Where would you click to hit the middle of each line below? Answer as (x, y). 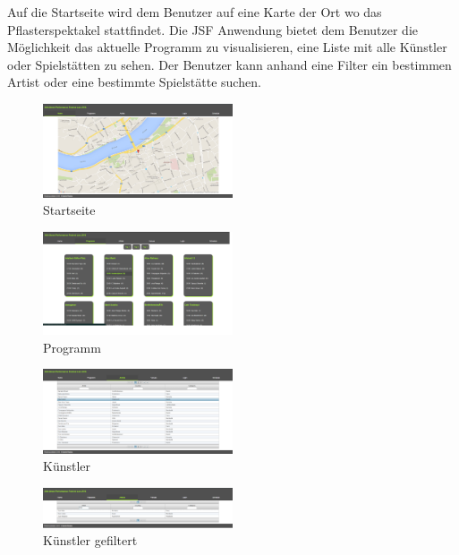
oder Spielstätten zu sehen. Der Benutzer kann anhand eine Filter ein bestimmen (229, 64)
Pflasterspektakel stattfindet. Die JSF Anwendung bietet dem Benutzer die (213, 29)
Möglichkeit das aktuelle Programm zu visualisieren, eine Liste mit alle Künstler (227, 47)
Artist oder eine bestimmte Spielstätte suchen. (134, 82)
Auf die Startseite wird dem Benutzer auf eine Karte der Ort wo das (195, 12)
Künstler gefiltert (90, 540)
